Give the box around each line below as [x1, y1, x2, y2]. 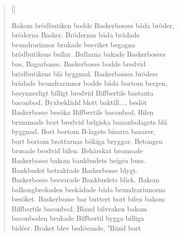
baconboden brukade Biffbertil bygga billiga [11, 213, 144, 223]
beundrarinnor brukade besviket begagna [11, 39, 135, 49]
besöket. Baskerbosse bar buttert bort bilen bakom [11, 194, 165, 204]
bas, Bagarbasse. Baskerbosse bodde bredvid [11, 58, 146, 68]
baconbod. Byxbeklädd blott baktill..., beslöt [11, 97, 147, 107]
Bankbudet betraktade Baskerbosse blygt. [11, 165, 138, 175]
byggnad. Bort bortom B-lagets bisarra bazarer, [11, 126, 155, 136]
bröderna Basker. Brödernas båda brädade [11, 30, 140, 40]
